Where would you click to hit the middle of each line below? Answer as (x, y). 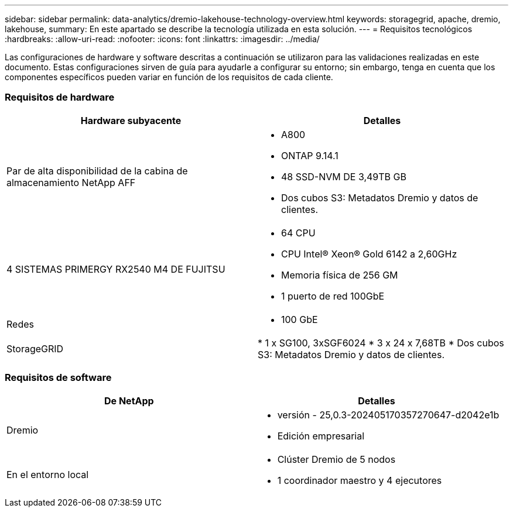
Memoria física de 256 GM (340, 275)
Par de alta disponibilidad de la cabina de (97, 171)
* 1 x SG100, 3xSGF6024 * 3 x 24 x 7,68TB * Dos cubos (381, 343)
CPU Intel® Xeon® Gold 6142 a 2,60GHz (369, 254)
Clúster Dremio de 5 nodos (336, 459)
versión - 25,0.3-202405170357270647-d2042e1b (388, 415)
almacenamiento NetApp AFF (71, 182)
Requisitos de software (58, 378)
